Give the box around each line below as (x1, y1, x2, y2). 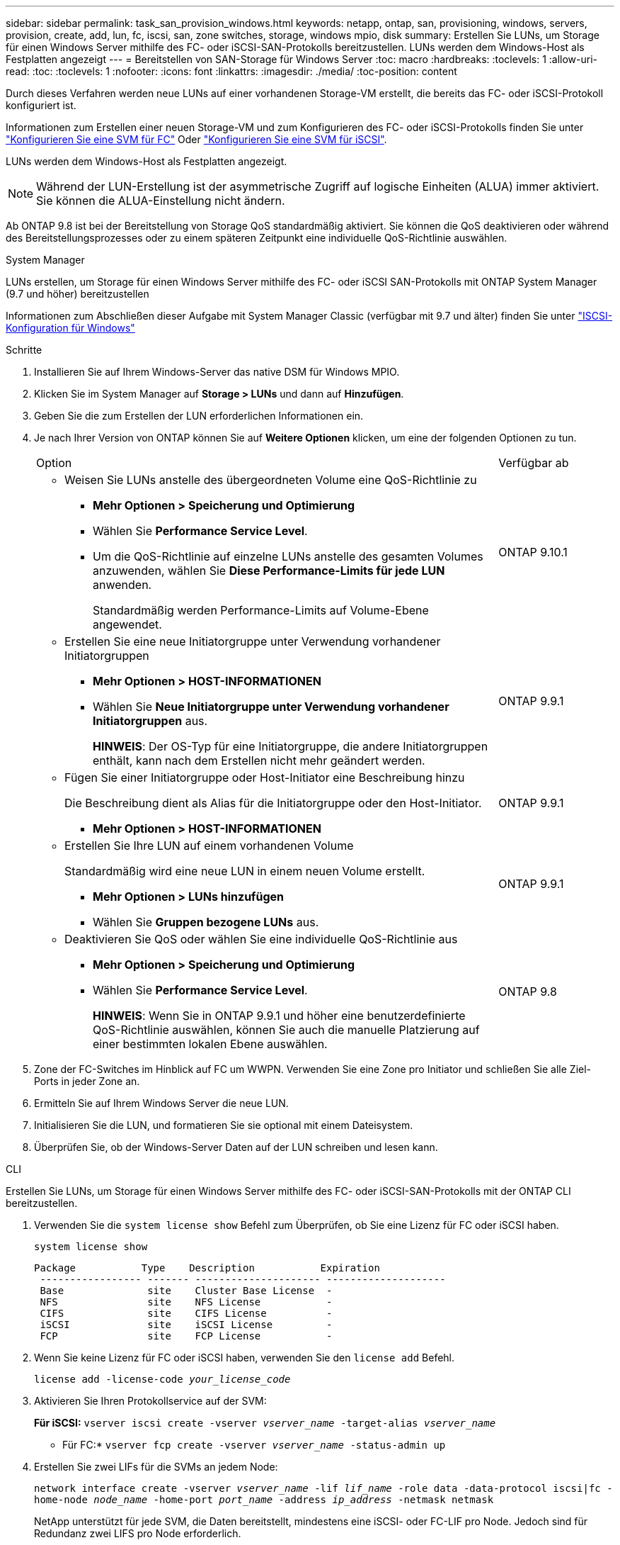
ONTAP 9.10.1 (498, 545, 568, 559)
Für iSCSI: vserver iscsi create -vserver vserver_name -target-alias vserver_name (34, 1417, 496, 1429)
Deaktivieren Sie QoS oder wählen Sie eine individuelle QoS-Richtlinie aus (64, 932, 458, 946)
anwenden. (93, 578, 152, 592)
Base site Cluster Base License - (40, 1285, 333, 1296)
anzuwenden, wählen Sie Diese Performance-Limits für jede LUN (93, 563, 445, 578)
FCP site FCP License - (40, 1330, 333, 1342)
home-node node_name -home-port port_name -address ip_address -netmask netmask (34, 1494, 494, 1505)
